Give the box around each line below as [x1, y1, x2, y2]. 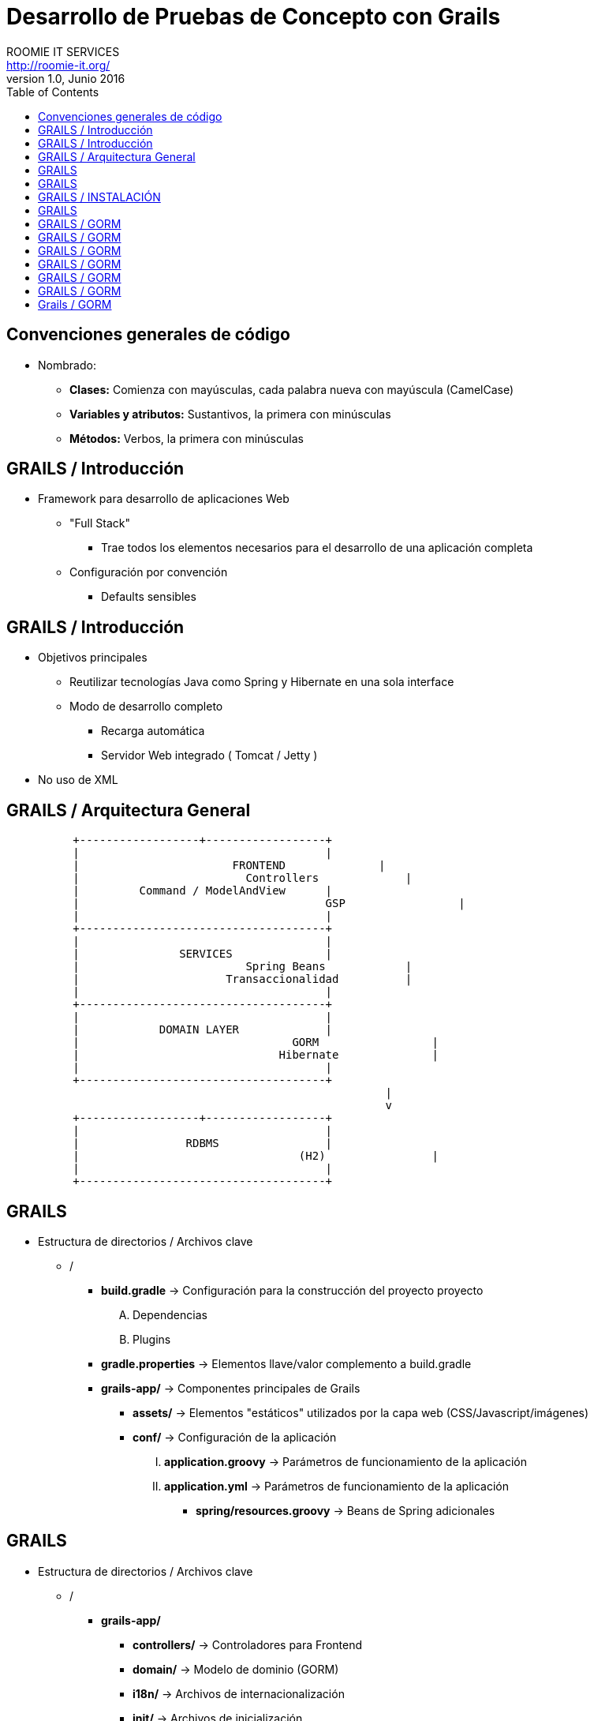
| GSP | [73, 897, 465, 910]
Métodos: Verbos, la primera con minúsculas [69, 431, 304, 445]
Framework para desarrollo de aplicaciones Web [38, 492, 290, 506]
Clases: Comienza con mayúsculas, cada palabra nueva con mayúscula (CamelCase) [69, 382, 514, 396]
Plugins [133, 1332, 171, 1346]
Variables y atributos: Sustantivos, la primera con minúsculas [69, 407, 391, 421]
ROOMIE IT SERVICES [6, 44, 120, 58]
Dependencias [133, 1307, 207, 1322]
